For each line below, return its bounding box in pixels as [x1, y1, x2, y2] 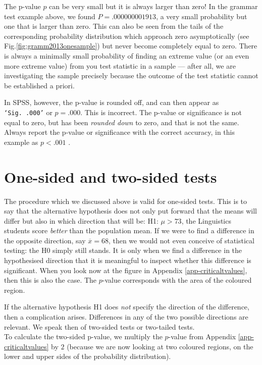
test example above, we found [4, 11, 95, 21]
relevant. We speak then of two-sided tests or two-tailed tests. [4, 321, 195, 332]
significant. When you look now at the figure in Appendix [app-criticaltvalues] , [4, 265, 247, 275]
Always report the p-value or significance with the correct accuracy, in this [4, 127, 235, 137]
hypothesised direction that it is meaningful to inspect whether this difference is [4, 255, 251, 266]
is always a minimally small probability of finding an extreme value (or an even [4, 50, 249, 61]
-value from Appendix [168, 331, 236, 342]
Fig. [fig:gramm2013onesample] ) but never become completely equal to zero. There [4, 40, 257, 51]
